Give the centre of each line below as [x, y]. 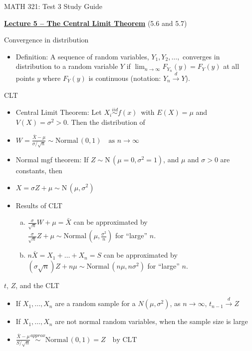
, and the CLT [37, 285]
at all [231, 66]
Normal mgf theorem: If [52, 159]
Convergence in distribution [46, 40]
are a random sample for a [95, 303]
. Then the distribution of [106, 122]
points [25, 78]
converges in [201, 56]
